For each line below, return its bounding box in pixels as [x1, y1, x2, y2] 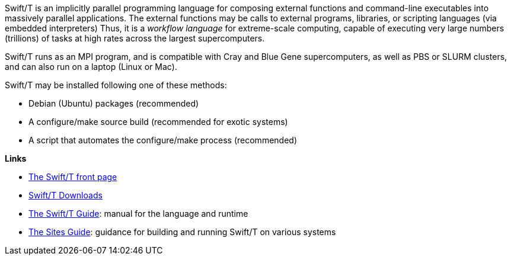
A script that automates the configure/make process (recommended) [28, 135, 297, 145]
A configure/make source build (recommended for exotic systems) [28, 117, 288, 127]
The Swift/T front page [28, 172, 117, 182]
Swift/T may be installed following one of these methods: [5, 80, 227, 90]
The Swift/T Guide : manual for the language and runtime [28, 208, 248, 219]
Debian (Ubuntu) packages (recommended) [28, 98, 199, 108]
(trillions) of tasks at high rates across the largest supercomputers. [5, 33, 265, 43]
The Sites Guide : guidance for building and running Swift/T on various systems [28, 227, 336, 237]
